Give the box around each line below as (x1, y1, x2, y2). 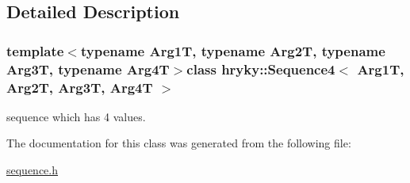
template (6, 40, 64, 60)
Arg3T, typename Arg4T (6, 59, 170, 78)
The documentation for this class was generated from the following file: (6, 135, 351, 151)
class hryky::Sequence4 (186, 59, 335, 78)
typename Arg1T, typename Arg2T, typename (80, 40, 385, 60)
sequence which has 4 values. (6, 108, 146, 124)
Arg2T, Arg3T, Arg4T (6, 77, 153, 97)
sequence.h (6, 162, 59, 178)
